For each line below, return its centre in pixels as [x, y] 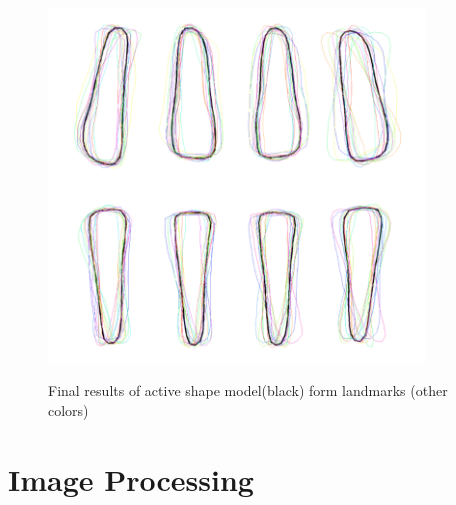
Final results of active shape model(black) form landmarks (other [248, 390]
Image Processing [131, 478]
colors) [68, 409]
